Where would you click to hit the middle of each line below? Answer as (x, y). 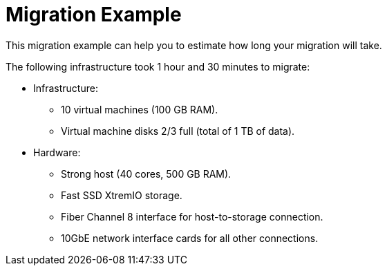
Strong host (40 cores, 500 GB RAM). (146, 174)
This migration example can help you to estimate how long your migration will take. (194, 45)
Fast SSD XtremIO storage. (122, 195)
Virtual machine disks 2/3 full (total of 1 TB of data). (178, 131)
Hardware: (57, 152)
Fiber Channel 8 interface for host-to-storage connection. (192, 216)
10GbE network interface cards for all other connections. (190, 238)
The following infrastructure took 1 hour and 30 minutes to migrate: (158, 66)
